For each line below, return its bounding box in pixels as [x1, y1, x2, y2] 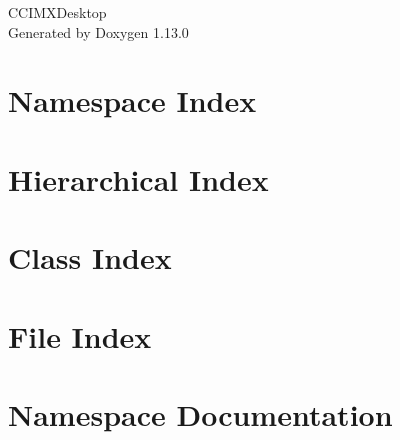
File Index [8, 315, 152, 356]
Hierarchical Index [8, 158, 269, 199]
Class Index [8, 237, 172, 278]
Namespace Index [8, 80, 257, 121]
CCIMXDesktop [8, 2, 107, 22]
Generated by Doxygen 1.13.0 [8, 21, 189, 42]
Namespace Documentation [8, 393, 393, 434]
